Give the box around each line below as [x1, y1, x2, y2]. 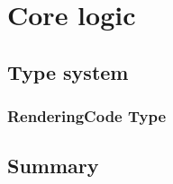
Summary [7, 152, 99, 180]
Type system [7, 57, 129, 85]
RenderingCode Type [7, 105, 167, 127]
